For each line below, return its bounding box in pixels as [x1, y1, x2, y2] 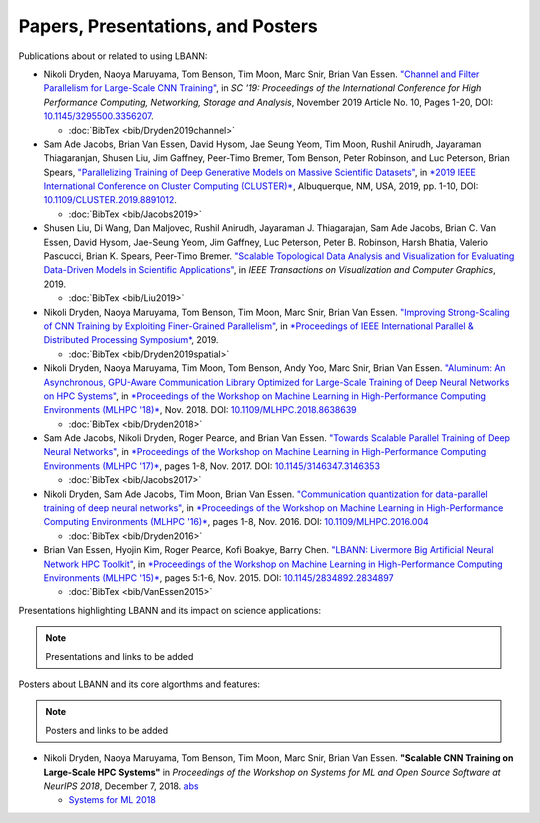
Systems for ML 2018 [68, 794, 157, 806]
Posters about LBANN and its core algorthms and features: [18, 678, 260, 690]
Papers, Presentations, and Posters [18, 15, 319, 37]
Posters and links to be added [45, 724, 169, 736]
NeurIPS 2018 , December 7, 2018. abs [43, 780, 199, 792]
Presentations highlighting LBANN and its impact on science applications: [18, 604, 322, 616]
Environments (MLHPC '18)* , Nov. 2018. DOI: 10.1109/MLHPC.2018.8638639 [43, 404, 357, 416]
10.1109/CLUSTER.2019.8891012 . [43, 194, 177, 206]
